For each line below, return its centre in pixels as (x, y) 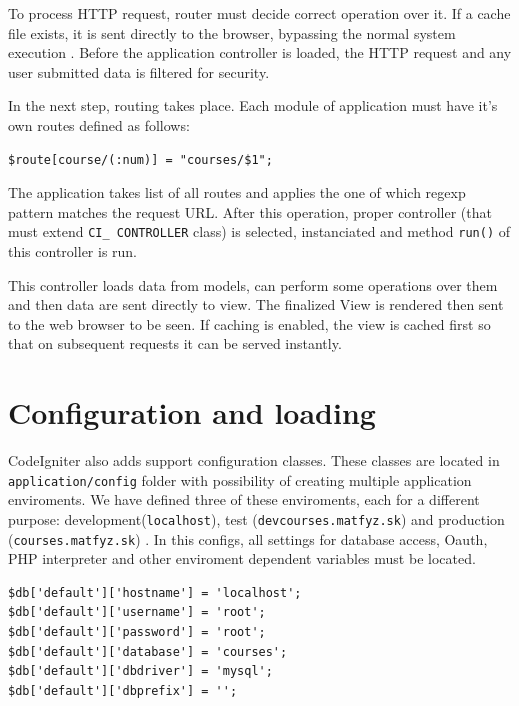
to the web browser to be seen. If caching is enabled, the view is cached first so (249, 323)
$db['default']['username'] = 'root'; (137, 612)
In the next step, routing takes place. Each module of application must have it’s (253, 105)
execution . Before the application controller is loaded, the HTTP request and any (260, 52)
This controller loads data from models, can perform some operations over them (253, 284)
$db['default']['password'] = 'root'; (137, 632)
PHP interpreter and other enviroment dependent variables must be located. (242, 558)
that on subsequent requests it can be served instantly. (175, 343)
